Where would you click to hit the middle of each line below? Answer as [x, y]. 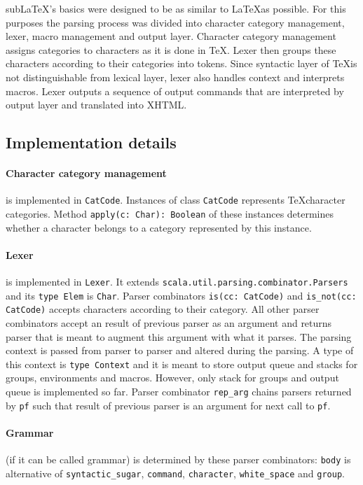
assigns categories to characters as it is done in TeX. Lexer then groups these [171, 49]
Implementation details [91, 142]
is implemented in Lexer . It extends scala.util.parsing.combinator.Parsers [177, 282]
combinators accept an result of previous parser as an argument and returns [169, 323]
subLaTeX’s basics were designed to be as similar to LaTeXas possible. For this [176, 8]
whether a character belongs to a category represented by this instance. [159, 227]
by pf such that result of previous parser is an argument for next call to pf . [168, 405]
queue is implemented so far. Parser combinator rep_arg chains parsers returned [179, 392]
